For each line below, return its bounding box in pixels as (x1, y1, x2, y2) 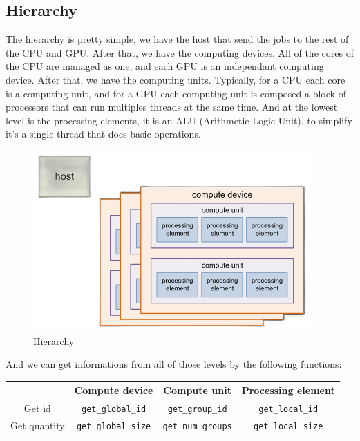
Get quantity (10, 418, 65, 433)
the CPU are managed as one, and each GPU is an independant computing (6, 59, 324, 73)
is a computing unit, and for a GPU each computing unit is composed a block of (6, 86, 346, 100)
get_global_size (76, 421, 151, 431)
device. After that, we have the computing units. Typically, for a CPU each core (6, 72, 345, 86)
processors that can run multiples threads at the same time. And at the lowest (6, 100, 338, 114)
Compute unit (163, 383, 231, 397)
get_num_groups (162, 421, 232, 431)
